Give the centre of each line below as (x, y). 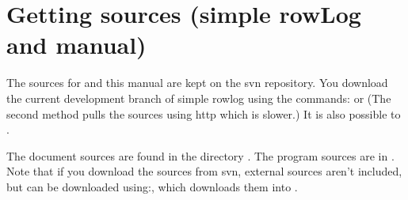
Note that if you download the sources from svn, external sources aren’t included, (204, 171)
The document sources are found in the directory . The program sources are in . (200, 155)
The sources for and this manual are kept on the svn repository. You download (197, 83)
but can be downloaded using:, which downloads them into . (152, 186)
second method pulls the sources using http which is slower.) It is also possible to (204, 113)
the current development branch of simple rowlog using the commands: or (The (199, 98)
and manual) (76, 45)
